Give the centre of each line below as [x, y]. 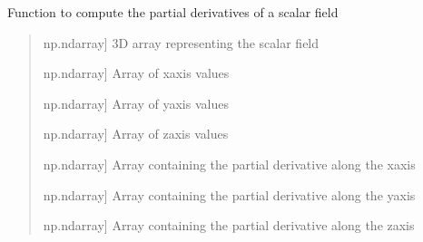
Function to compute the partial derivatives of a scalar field [173, 12]
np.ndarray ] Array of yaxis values [136, 103]
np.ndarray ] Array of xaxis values [136, 73]
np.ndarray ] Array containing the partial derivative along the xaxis [229, 164]
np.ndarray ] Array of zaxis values [136, 134]
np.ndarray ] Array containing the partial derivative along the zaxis [229, 225]
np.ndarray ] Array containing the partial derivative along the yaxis [229, 194]
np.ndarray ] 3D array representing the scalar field [181, 42]
